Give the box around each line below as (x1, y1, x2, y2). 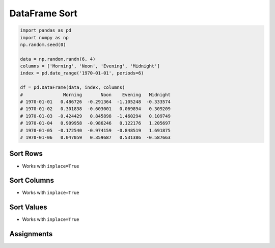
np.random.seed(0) (20, 41, 66, 47)
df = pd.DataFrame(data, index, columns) (20, 85, 125, 90)
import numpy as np (20, 35, 69, 40)
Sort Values (9, 203, 47, 212)
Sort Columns (9, 176, 54, 185)
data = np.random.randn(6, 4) (20, 56, 96, 62)
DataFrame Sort (9, 8, 77, 19)
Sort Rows (9, 150, 43, 158)
